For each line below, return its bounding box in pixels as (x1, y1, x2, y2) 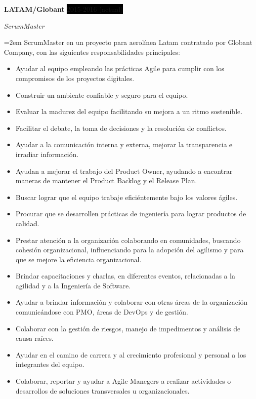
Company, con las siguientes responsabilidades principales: (4, 46, 180, 57)
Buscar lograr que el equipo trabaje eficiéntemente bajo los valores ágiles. (15, 192, 238, 202)
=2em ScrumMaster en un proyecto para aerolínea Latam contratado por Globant (4, 37, 253, 47)
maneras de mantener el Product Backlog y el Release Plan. (15, 175, 197, 186)
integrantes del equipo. (15, 359, 85, 369)
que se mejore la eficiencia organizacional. (15, 254, 142, 264)
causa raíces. (15, 333, 54, 343)
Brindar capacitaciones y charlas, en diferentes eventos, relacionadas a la (15, 271, 235, 281)
